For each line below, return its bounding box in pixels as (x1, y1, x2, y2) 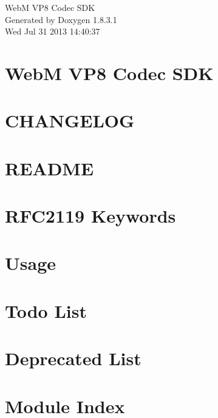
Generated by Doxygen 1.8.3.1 (5, 13, 117, 25)
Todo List (5, 298, 87, 323)
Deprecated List (5, 346, 141, 371)
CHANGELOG (5, 108, 135, 133)
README (5, 155, 94, 180)
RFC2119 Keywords (5, 203, 176, 228)
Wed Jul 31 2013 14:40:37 (5, 25, 100, 38)
